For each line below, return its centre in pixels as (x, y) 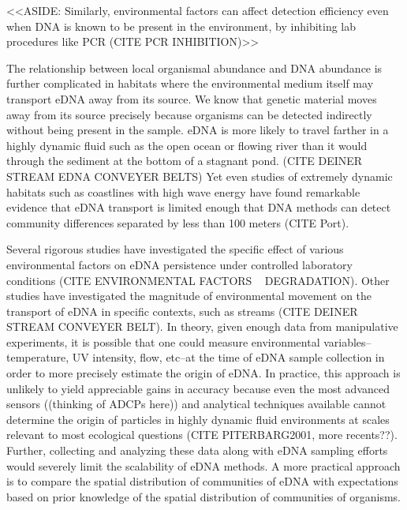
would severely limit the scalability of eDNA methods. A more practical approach (203, 465)
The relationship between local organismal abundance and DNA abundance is (194, 67)
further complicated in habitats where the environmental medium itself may (190, 83)
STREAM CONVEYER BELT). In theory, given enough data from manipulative (202, 326)
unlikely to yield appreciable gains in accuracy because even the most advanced (198, 388)
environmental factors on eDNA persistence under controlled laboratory (179, 264)
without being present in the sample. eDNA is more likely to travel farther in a (198, 130)
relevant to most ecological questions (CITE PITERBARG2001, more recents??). (202, 435)
